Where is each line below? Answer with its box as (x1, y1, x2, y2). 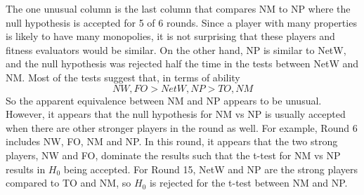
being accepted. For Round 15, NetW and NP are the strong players (63, 161, 358, 176)
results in (6, 161, 46, 176)
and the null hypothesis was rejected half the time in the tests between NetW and (6, 56, 359, 71)
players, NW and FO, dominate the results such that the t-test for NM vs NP (6, 147, 341, 162)
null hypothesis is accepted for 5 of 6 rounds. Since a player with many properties (6, 15, 357, 29)
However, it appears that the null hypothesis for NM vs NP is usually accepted (6, 107, 346, 121)
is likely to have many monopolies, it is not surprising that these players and (6, 29, 335, 43)
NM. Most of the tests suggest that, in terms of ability (6, 69, 240, 84)
